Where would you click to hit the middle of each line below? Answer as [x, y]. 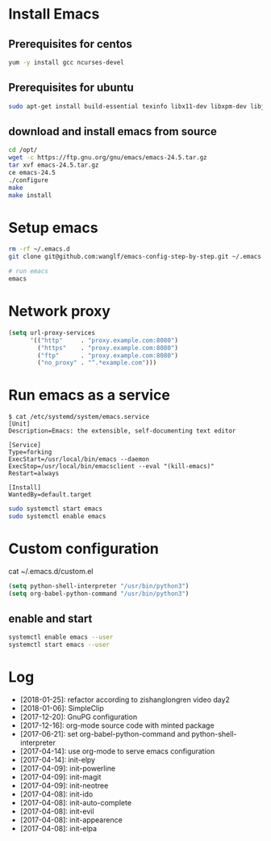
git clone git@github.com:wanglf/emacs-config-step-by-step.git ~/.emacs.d [138, 257]
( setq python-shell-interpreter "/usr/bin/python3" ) [99, 586]
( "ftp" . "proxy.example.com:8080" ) [108, 355]
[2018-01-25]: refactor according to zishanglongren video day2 [125, 699]
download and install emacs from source [113, 131]
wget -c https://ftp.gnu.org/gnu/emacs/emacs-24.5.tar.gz [108, 158]
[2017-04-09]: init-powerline [67, 768]
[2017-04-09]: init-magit [60, 777]
